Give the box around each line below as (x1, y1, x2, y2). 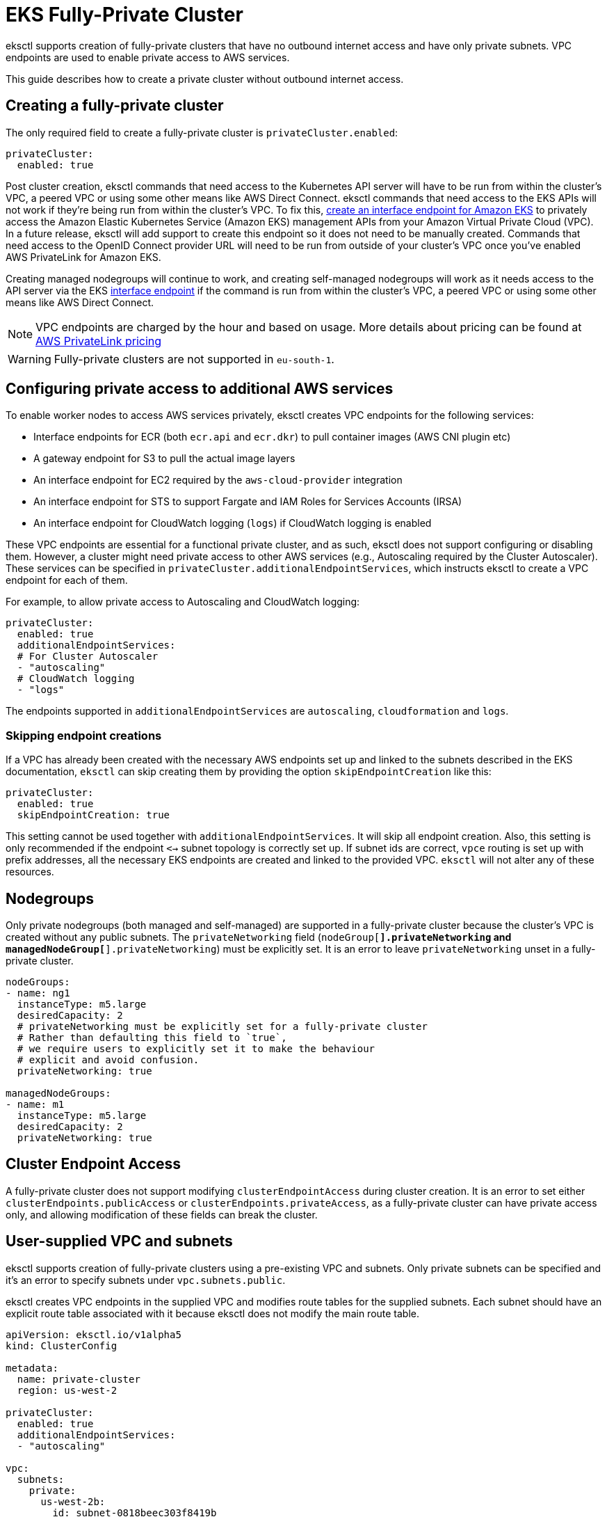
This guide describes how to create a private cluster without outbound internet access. (6, 72, 404, 85)
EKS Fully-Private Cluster (6, 3, 243, 26)
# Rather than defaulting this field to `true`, (17, 1032, 287, 1044)
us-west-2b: (40, 1495, 106, 1507)
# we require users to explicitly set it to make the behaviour (17, 1043, 375, 1055)
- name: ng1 (6, 987, 70, 999)
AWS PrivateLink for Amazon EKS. (6, 251, 161, 263)
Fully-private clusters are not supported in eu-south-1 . (54, 351, 334, 366)
